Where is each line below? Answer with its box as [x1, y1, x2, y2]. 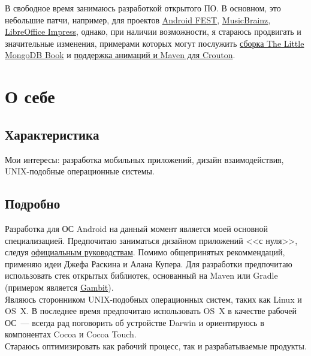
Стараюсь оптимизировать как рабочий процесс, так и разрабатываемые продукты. [5, 339, 307, 352]
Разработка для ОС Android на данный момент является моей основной [5, 222, 268, 234]
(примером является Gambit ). [5, 280, 114, 293]
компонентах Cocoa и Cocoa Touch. [5, 328, 137, 340]
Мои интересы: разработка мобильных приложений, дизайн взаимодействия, [5, 153, 284, 165]
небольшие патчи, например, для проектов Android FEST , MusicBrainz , [5, 13, 271, 26]
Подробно [5, 194, 61, 213]
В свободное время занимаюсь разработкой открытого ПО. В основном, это [5, 2, 281, 14]
